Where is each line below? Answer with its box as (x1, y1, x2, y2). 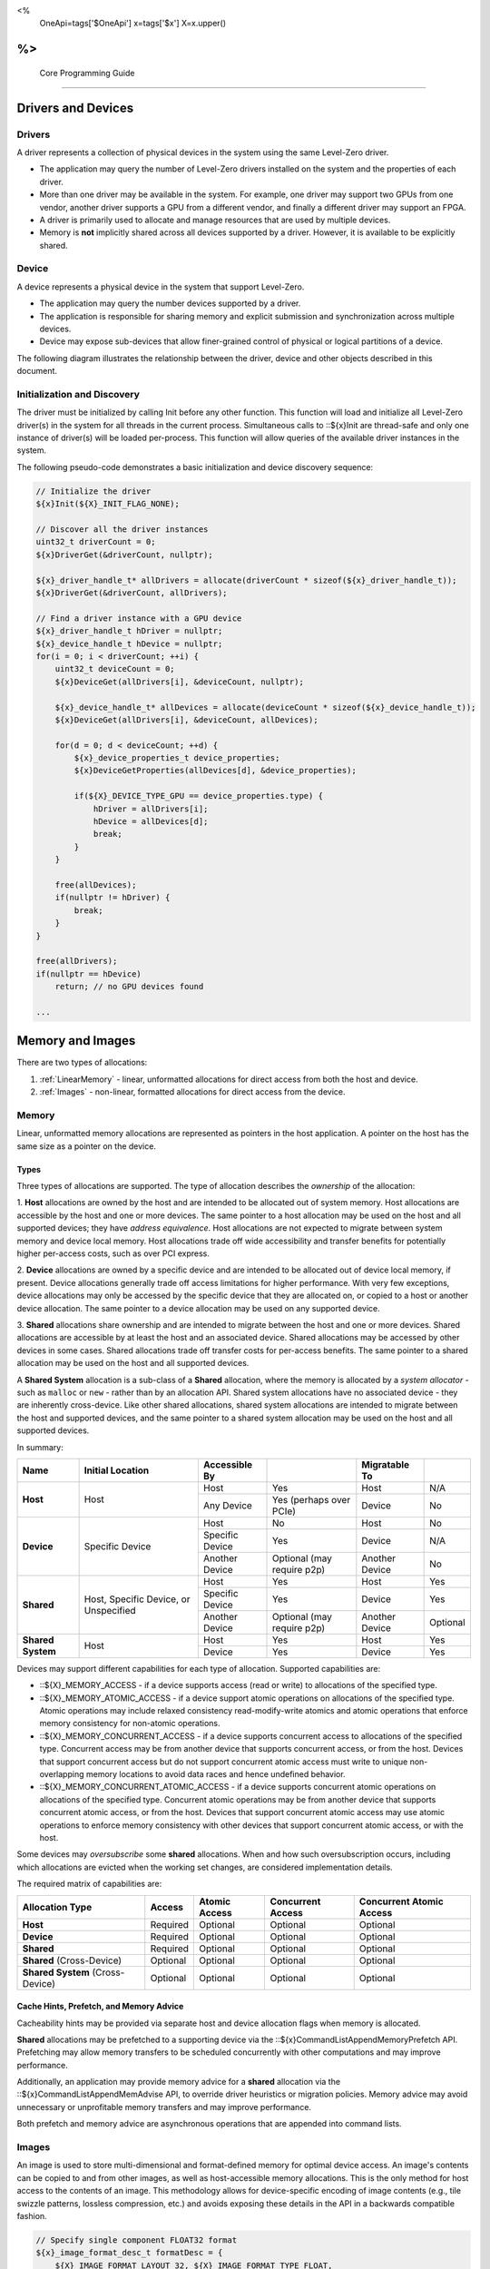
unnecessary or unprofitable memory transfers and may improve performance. (16, 2101, 312, 2112)
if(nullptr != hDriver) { (54, 892, 171, 903)
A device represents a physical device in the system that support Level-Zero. (16, 281, 305, 292)
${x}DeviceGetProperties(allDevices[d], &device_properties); (73, 765, 358, 776)
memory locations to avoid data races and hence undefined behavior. (85, 1769, 346, 1780)
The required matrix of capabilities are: (16, 1879, 162, 1890)
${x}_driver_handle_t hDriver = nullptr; (35, 626, 223, 636)
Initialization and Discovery (16, 388, 141, 400)
